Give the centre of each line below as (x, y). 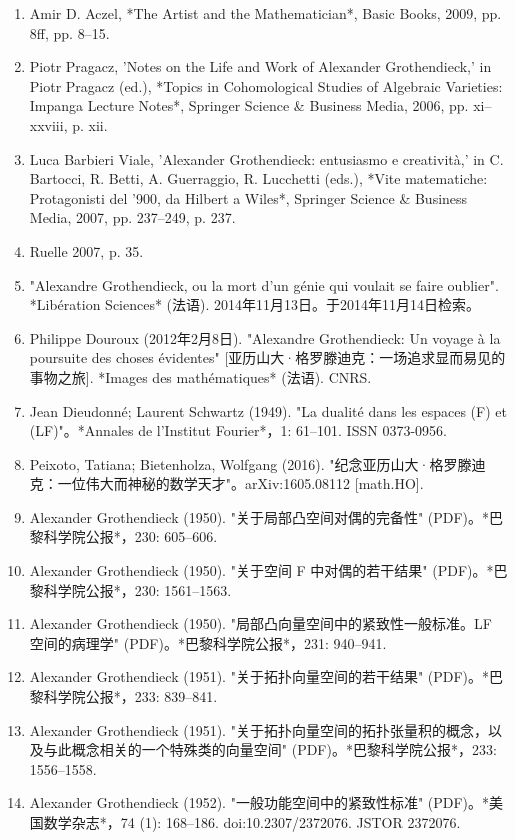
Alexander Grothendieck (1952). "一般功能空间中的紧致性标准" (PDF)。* (259, 802)
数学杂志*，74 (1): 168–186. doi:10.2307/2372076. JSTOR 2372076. (252, 822)
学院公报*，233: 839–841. (137, 696)
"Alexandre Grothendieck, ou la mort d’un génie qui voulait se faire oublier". (264, 284)
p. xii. (90, 124)
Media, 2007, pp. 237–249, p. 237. (132, 217)
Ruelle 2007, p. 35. (86, 250)
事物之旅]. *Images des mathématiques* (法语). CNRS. (200, 376)
